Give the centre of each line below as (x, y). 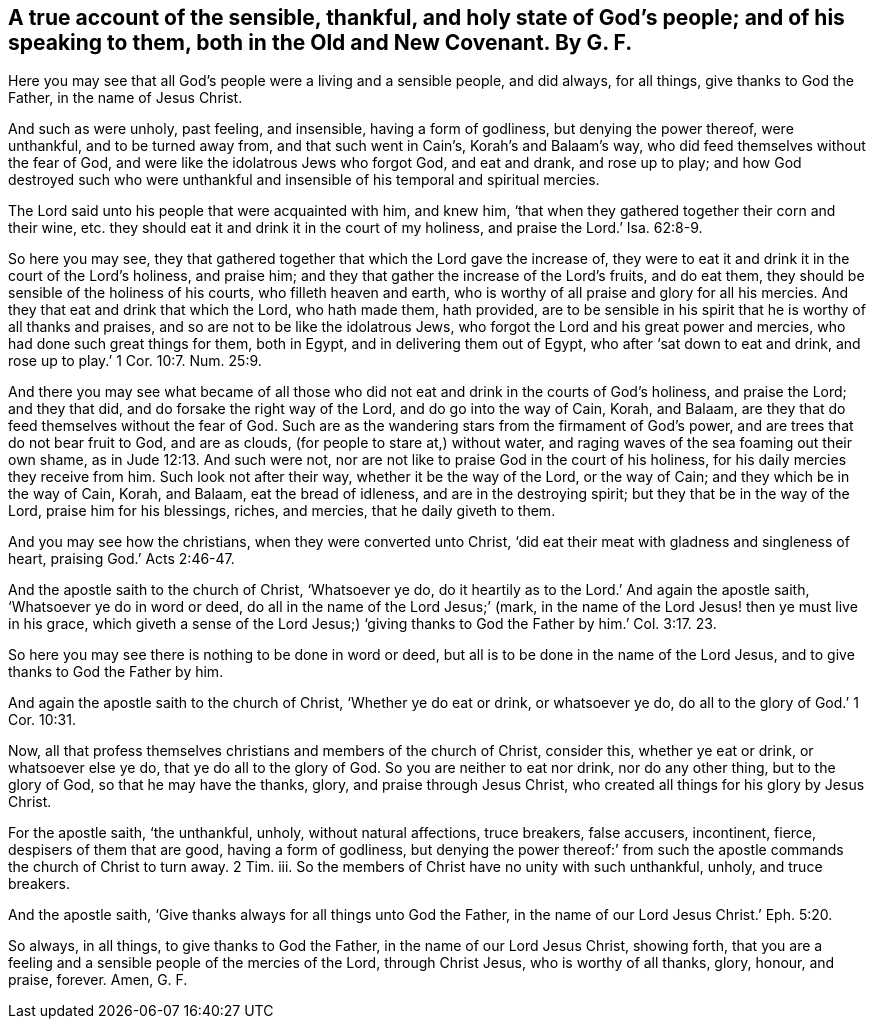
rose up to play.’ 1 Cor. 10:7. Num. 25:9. (135, 361)
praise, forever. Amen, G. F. (98, 980)
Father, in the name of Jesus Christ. (125, 98)
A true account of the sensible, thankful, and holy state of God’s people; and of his (426, 17)
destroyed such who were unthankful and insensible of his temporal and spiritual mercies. (304, 180)
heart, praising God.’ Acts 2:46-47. (121, 559)
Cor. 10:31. (42, 720)
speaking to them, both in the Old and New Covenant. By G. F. (320, 42)
